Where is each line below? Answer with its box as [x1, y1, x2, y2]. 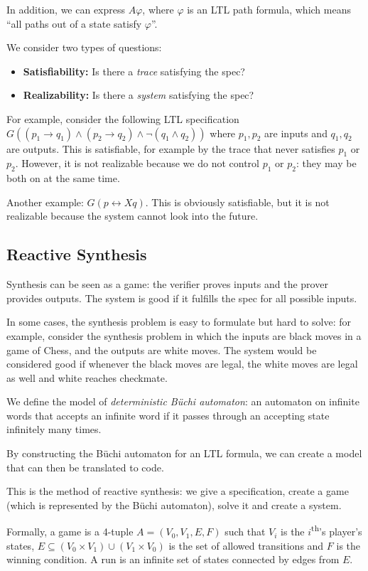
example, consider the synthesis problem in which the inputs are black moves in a [6, 328, 362, 343]
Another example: [6, 194, 84, 209]
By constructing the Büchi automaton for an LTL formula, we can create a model [6, 446, 362, 461]
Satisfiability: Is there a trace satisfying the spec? [23, 63, 245, 78]
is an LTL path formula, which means [187, 2, 351, 16]
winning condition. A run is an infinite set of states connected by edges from [6, 552, 340, 567]
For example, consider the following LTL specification [6, 111, 239, 126]
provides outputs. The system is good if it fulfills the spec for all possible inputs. [6, 290, 357, 305]
